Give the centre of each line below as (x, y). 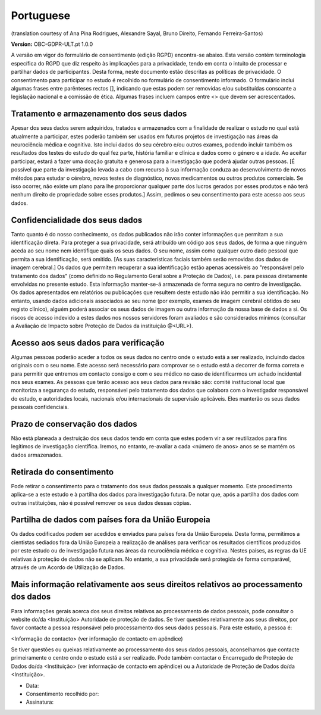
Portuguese (41, 15)
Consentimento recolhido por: (62, 694)
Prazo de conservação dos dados (74, 424)
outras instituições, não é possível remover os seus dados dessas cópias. (101, 502)
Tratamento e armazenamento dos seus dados (99, 114)
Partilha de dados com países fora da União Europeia (111, 520)
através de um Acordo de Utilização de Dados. (68, 567)
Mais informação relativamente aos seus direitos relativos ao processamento (157, 584)
